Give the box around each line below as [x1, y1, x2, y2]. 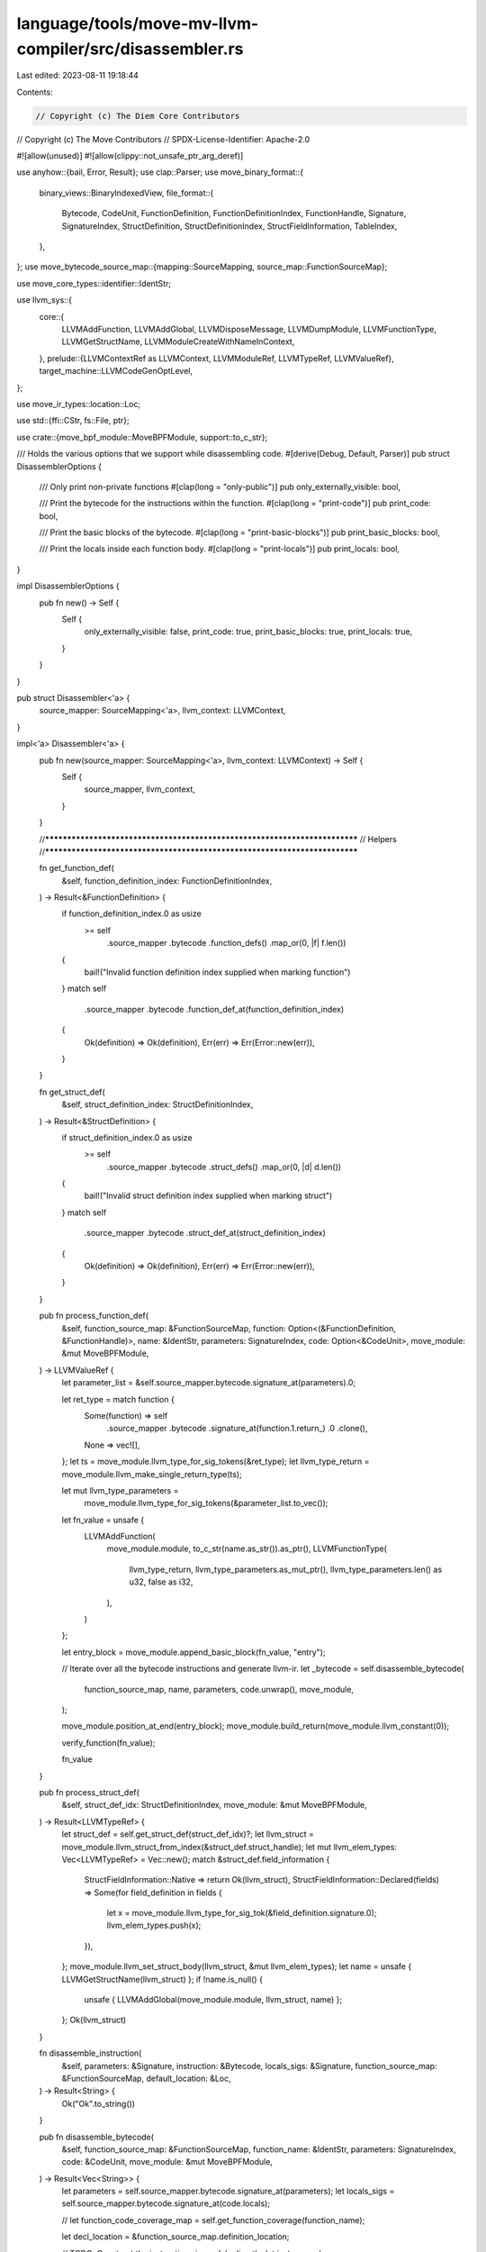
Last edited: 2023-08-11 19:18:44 [16, 70, 139, 81]
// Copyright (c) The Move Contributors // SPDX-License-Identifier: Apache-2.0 [16, 133, 310, 144]
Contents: [16, 86, 53, 97]
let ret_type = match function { [61, 1394, 175, 1404]
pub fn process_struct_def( [39, 1786, 139, 1797]
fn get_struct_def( [39, 1086, 105, 1097]
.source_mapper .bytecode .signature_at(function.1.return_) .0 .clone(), [106, 1423, 368, 1434]
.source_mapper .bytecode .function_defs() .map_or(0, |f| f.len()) [106, 938, 346, 949]
